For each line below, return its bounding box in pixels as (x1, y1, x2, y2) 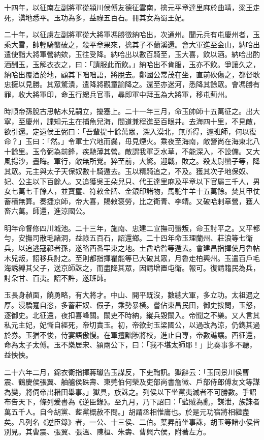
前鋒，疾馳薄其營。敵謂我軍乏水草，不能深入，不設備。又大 (60, 145, 260, 156)
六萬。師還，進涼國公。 (11, 206, 89, 216)
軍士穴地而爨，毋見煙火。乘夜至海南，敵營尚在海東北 (75, 136, 253, 146)
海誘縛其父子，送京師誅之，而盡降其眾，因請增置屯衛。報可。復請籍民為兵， (4, 262, 260, 273)
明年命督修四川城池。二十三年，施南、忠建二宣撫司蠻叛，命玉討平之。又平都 (4, 222, 260, 233)
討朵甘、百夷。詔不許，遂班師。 (4, 272, 111, 283)
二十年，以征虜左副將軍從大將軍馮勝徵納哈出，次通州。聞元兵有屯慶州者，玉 (4, 29, 260, 40)
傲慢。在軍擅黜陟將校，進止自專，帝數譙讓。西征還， (82, 329, 260, 340)
